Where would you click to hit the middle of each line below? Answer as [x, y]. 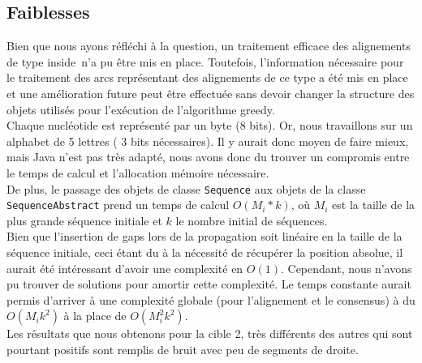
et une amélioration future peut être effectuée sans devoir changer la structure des [211, 93]
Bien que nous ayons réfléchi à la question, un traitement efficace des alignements [209, 46]
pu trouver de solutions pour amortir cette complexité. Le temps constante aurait [209, 284]
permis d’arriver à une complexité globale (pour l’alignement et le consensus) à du [211, 299]
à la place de [95, 316]
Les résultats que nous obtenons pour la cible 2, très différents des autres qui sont [210, 333]
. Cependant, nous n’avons [346, 268]
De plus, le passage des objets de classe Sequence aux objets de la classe [186, 188]
